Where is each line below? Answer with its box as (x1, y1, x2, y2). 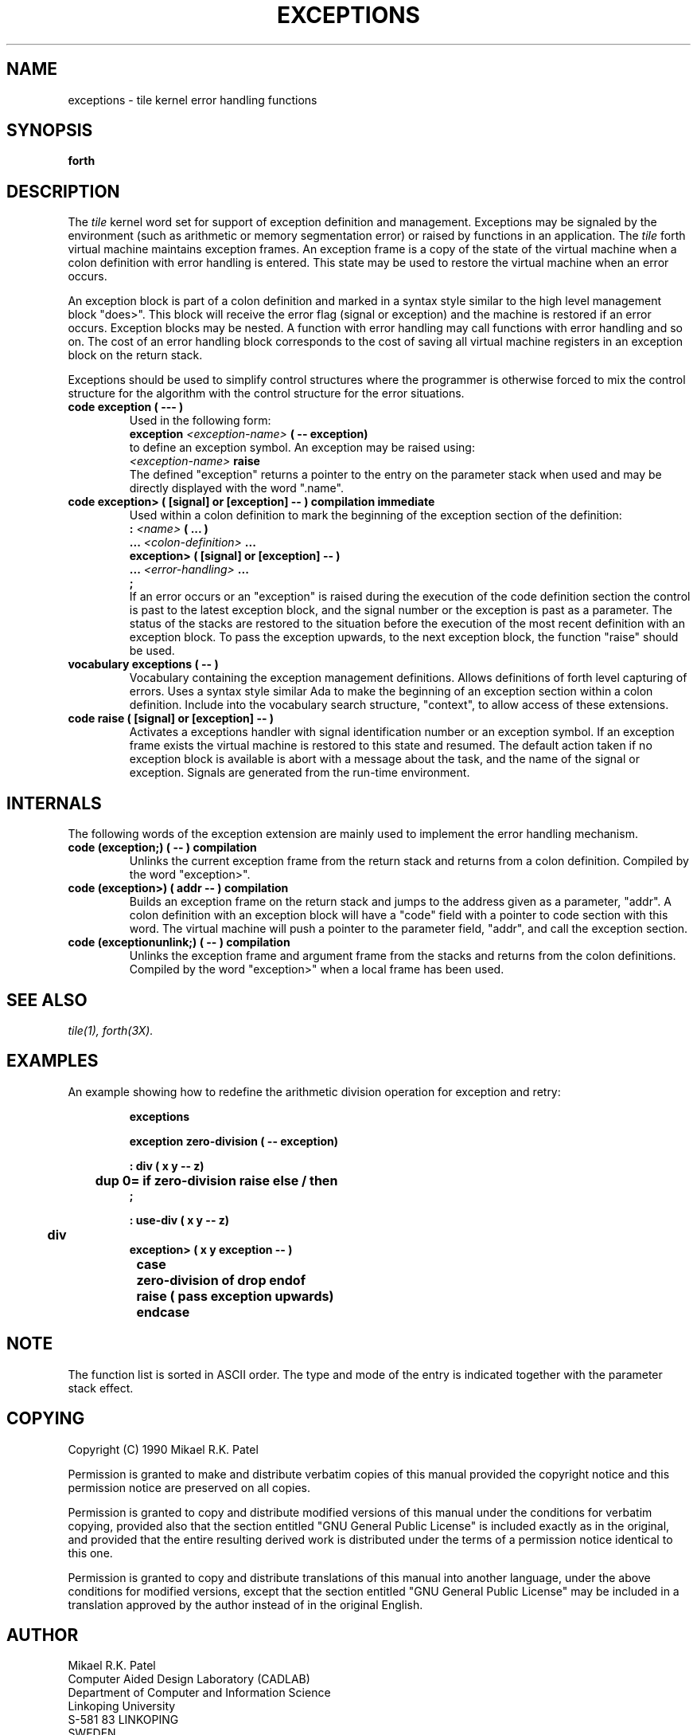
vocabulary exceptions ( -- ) (68, 657, 219, 672)
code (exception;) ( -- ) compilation (68, 840, 257, 855)
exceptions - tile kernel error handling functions (68, 92, 317, 107)
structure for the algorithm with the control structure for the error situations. (68, 386, 465, 401)
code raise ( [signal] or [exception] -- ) (68, 711, 275, 726)
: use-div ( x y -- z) (129, 1212, 230, 1227)
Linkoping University (68, 1699, 176, 1713)
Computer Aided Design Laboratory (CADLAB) (68, 1672, 310, 1686)
